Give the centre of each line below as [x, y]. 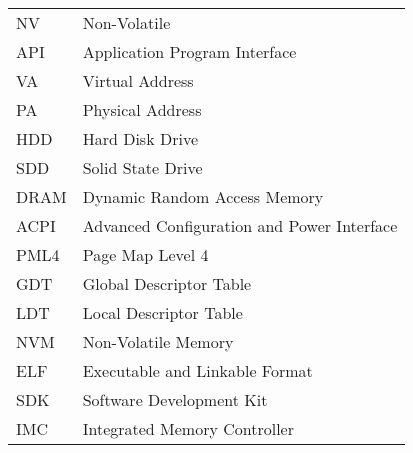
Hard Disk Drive [140, 138]
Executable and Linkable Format [197, 370]
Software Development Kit [175, 399]
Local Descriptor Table [162, 312]
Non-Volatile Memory [158, 341]
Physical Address [142, 109]
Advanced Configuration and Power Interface [240, 225]
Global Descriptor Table [167, 283]
